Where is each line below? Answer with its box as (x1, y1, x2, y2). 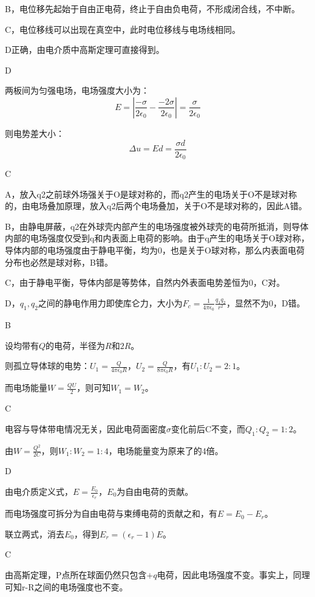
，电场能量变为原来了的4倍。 (108, 444, 223, 457)
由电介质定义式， (5, 485, 73, 497)
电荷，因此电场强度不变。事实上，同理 (157, 568, 310, 581)
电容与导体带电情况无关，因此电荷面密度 (5, 422, 166, 435)
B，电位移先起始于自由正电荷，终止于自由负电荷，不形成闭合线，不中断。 (5, 2, 300, 15)
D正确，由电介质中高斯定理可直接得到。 (5, 43, 164, 56)
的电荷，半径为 (46, 339, 106, 351)
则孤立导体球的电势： (5, 359, 90, 372)
